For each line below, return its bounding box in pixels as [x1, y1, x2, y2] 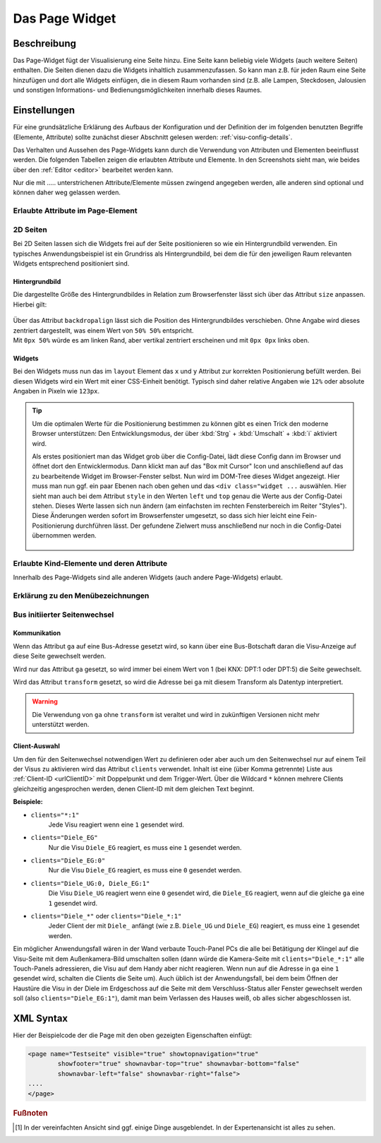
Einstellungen [13, 105, 75, 117]
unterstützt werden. [32, 721, 90, 729]
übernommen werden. [32, 531, 97, 540]
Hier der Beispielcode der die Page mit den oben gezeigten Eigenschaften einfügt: [13, 1031, 253, 1040]
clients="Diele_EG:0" [30, 857, 106, 865]
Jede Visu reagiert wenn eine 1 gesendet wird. [48, 820, 185, 829]
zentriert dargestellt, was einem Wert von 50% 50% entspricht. [13, 326, 194, 335]
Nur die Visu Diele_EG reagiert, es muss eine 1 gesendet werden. [48, 843, 242, 851]
